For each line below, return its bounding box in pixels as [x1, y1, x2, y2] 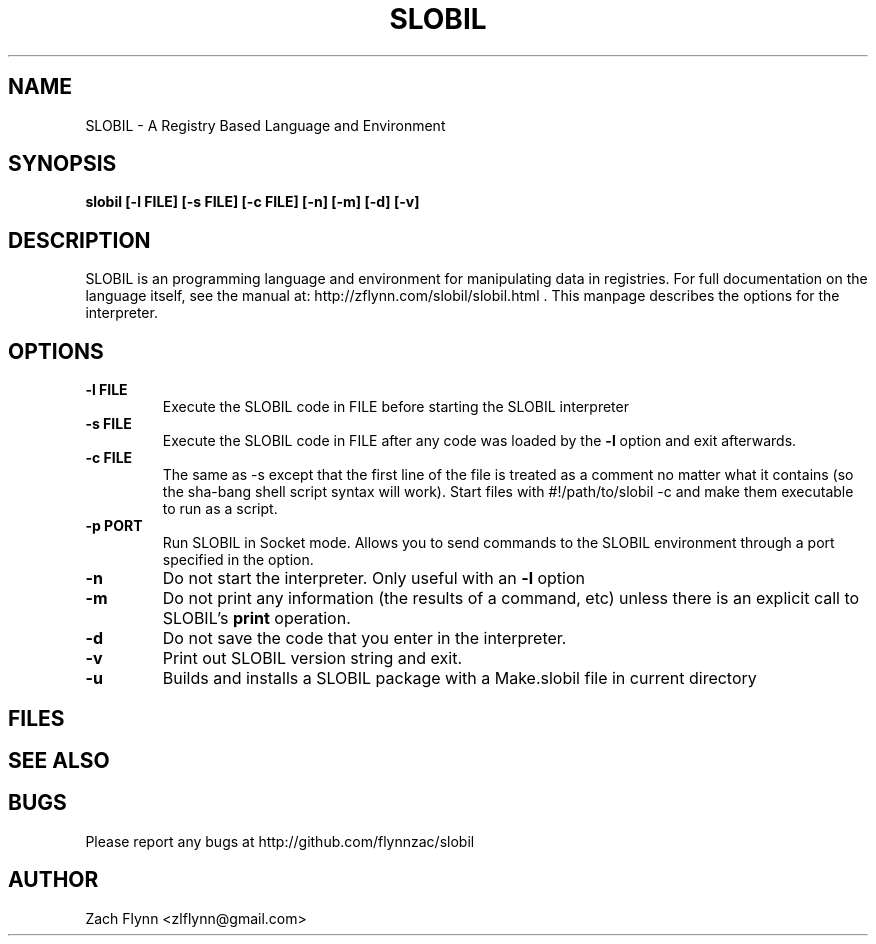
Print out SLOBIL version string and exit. [162, 648, 462, 669]
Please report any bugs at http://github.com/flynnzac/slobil [85, 832, 475, 850]
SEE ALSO [8, 747, 110, 773]
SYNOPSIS [8, 151, 117, 177]
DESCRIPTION [8, 227, 151, 253]
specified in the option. [162, 551, 314, 569]
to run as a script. [162, 500, 278, 518]
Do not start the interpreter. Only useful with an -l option [162, 568, 586, 589]
